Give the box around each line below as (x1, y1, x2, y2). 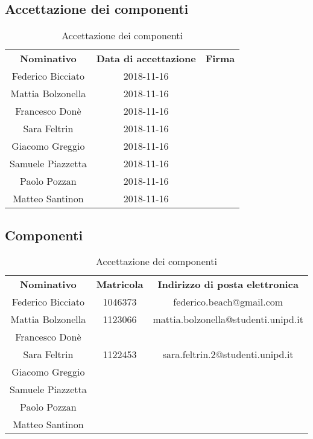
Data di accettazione (96, 51, 196, 66)
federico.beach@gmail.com (173, 295, 283, 309)
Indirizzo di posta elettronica (157, 277, 299, 292)
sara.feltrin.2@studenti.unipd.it (162, 347, 294, 362)
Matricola (96, 277, 144, 292)
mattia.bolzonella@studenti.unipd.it (153, 312, 303, 327)
